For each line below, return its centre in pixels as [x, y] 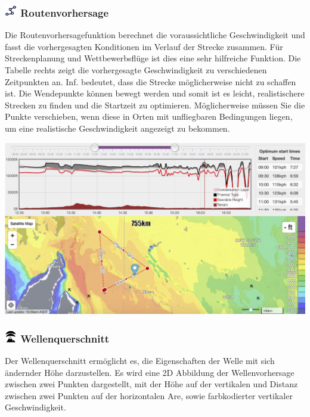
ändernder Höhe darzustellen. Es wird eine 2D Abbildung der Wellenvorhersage [150, 372]
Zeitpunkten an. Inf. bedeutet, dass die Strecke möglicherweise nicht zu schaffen [151, 81]
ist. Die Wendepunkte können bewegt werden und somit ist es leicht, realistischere [155, 93]
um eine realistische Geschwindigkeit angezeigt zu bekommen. [117, 128]
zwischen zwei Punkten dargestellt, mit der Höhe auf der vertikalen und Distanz [151, 384]
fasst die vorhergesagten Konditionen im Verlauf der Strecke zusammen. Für [144, 46]
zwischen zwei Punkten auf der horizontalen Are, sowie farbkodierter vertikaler [149, 395]
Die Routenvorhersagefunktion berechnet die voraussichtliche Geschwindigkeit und [155, 35]
